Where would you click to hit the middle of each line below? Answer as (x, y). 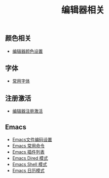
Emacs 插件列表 (28, 152)
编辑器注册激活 (27, 111)
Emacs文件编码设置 (32, 140)
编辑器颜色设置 (27, 51)
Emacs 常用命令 (28, 146)
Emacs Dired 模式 (30, 158)
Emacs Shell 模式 (30, 165)
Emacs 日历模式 (28, 171)
